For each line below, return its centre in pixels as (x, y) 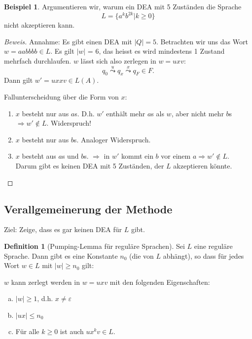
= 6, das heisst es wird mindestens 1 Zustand (156, 51)
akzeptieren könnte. (203, 166)
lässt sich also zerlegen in (118, 60)
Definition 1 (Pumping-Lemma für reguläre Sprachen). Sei (94, 246)
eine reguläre (213, 246)
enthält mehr (126, 113)
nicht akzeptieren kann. (39, 25)
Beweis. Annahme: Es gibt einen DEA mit (68, 41)
